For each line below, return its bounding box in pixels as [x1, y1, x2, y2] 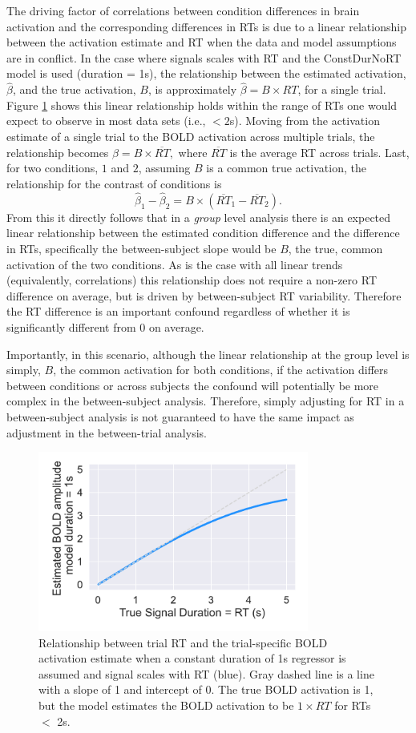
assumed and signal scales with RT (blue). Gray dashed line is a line [38, 665, 374, 682]
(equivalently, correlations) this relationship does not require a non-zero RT [6, 272, 377, 288]
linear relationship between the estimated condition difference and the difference [6, 224, 400, 241]
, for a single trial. [297, 81, 386, 98]
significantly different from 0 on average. [6, 318, 204, 335]
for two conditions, [6, 159, 99, 176]
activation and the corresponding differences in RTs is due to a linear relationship [6, 18, 406, 34]
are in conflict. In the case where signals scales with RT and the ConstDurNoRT [6, 49, 402, 66]
